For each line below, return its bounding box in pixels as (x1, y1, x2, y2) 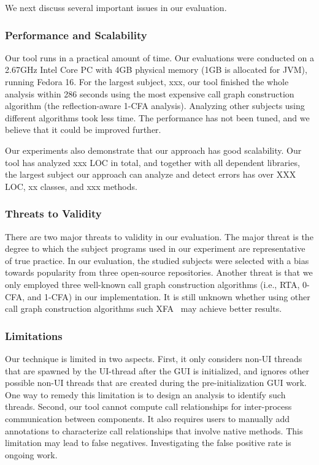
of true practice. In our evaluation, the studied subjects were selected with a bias (5, 254, 309, 267)
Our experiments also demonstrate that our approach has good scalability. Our (5, 143, 302, 156)
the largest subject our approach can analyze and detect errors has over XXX (5, 168, 296, 181)
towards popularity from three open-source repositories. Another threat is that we (5, 266, 313, 279)
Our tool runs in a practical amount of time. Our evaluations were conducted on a (5, 51, 314, 64)
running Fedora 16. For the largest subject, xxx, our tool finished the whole (5, 75, 289, 88)
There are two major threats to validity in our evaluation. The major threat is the (5, 230, 313, 243)
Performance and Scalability (5, 27, 147, 42)
